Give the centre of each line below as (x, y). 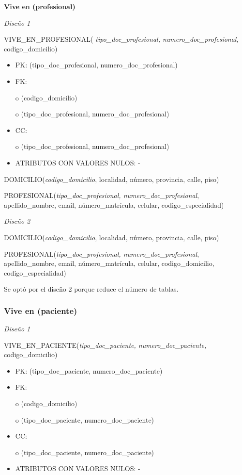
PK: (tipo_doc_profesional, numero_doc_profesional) (96, 65)
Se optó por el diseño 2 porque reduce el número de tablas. (91, 289)
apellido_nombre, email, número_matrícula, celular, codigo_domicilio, (109, 263)
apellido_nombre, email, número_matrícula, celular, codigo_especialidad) (114, 205)
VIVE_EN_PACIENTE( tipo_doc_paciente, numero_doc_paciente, (105, 345)
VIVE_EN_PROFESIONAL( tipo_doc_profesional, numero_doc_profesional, (121, 39)
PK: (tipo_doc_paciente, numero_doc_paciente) (89, 370)
